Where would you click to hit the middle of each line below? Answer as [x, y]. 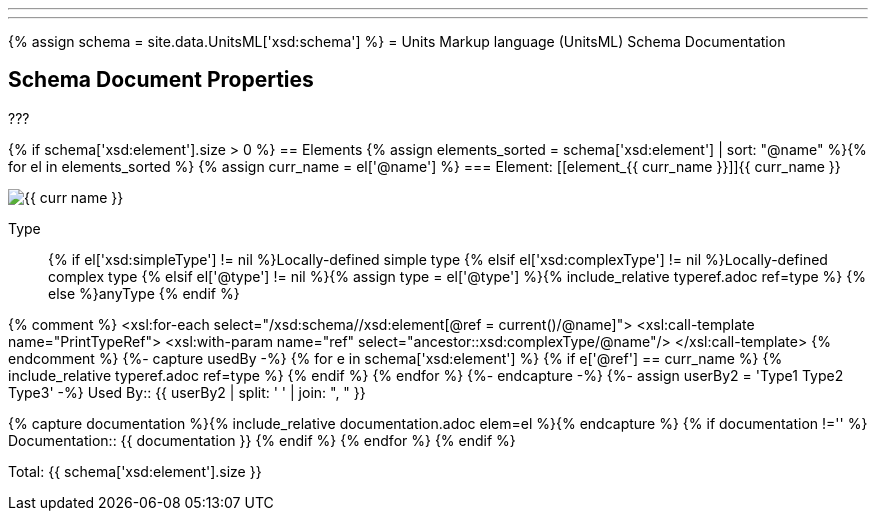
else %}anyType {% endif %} [144, 293]
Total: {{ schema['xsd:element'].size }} [135, 471]
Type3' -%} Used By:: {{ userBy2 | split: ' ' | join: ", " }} [187, 392]
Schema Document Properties [161, 80]
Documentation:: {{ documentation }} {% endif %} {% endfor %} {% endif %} [262, 440]
